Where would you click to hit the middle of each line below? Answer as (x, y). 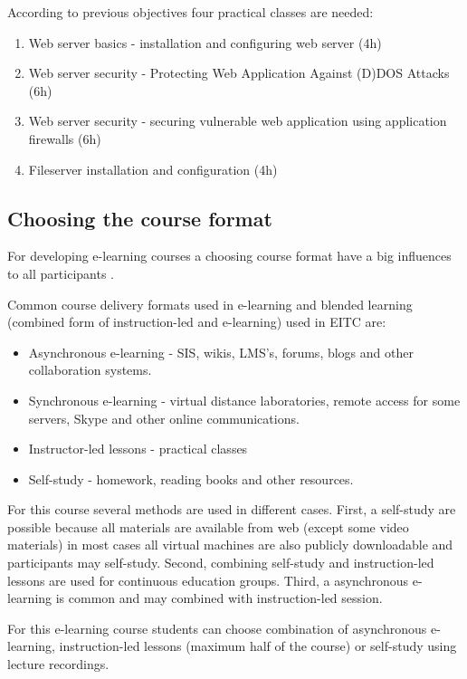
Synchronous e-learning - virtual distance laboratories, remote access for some (244, 400)
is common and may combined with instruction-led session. (219, 598)
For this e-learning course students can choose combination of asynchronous (217, 628)
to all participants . (61, 273)
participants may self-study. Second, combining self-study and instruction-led (221, 563)
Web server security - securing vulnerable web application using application (238, 121)
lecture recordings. (58, 664)
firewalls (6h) (65, 138)
